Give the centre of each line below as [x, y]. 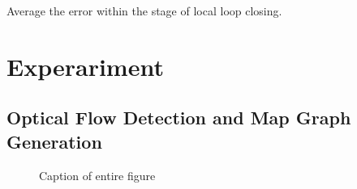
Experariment [85, 66]
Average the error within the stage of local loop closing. [144, 10]
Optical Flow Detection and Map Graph [179, 118]
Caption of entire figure [97, 175]
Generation [54, 141]
